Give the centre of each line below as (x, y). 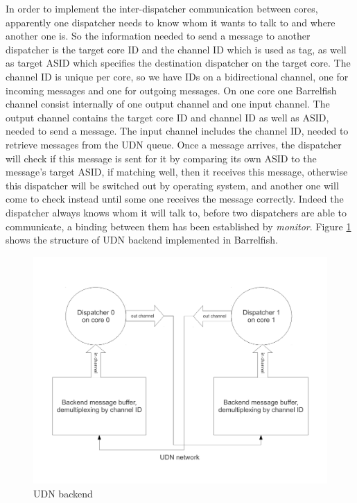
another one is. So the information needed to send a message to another (158, 36)
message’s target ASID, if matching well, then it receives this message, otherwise (177, 172)
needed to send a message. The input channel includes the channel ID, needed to (177, 131)
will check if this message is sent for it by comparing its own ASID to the (161, 158)
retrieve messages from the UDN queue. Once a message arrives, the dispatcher (174, 144)
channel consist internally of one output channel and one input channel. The (168, 104)
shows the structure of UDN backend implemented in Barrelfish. (142, 240)
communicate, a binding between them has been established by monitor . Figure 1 (178, 226)
